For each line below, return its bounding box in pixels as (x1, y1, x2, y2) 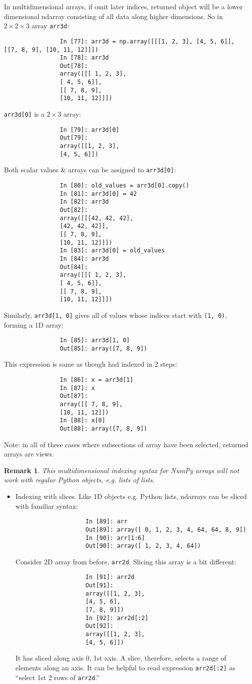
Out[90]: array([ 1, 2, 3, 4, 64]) (85, 542, 201, 550)
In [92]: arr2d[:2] (85, 614, 148, 622)
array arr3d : (31, 21, 69, 31)
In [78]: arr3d (60, 54, 109, 62)
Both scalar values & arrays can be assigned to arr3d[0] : (4, 165, 176, 175)
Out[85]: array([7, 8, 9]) (60, 345, 147, 352)
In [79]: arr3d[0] (60, 126, 120, 133)
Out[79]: (60, 134, 88, 142)
